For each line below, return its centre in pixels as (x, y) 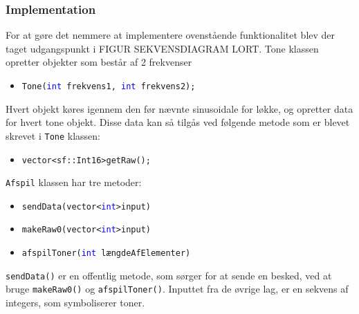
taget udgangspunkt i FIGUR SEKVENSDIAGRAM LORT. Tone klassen (162, 48)
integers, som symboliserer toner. (75, 303)
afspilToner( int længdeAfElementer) (106, 253)
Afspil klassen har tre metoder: (74, 182)
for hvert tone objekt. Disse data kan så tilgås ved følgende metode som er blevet (178, 122)
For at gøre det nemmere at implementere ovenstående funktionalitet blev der (171, 35)
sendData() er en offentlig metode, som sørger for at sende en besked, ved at (169, 275)
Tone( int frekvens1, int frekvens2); (109, 86)
